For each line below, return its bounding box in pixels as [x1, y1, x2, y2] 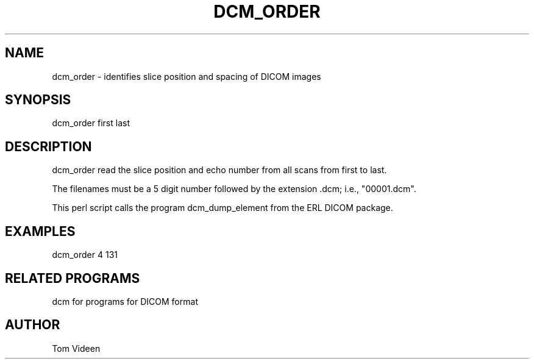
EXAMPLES [5, 223, 76, 239]
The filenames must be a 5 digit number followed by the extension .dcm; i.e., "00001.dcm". [52, 184, 416, 194]
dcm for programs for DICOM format [52, 296, 198, 307]
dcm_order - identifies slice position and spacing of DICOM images [52, 71, 321, 82]
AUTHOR [5, 317, 60, 333]
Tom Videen [52, 343, 101, 354]
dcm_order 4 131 [52, 249, 118, 260]
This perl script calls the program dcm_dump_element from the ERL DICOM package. [52, 202, 393, 213]
